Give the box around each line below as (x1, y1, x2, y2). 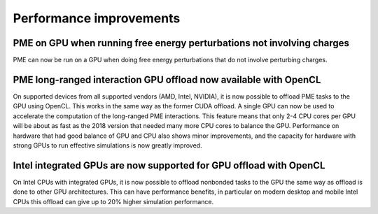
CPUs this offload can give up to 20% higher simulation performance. (13, 197, 214, 206)
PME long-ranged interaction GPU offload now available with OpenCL (13, 73, 321, 85)
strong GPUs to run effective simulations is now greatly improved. (13, 141, 202, 150)
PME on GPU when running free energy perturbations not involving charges (13, 37, 350, 49)
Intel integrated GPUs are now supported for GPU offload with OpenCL (13, 159, 325, 171)
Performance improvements (13, 10, 181, 26)
